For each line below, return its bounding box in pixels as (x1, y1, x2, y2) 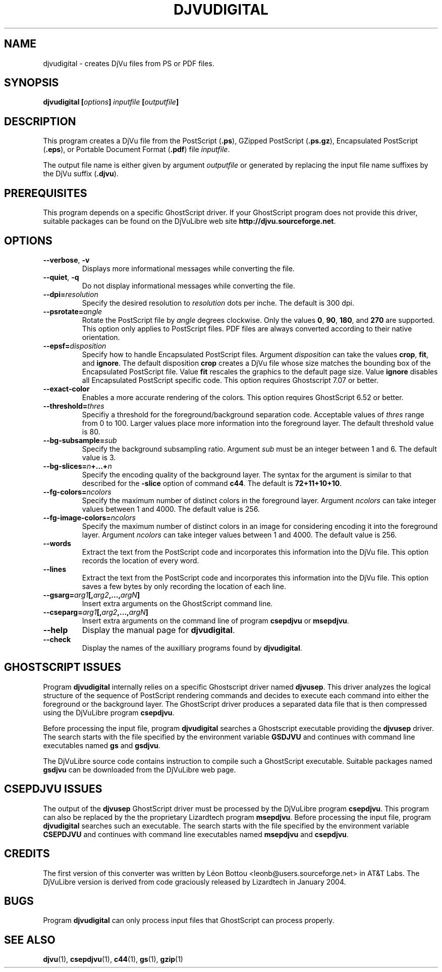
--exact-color (43, 384, 90, 393)
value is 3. (82, 453, 116, 462)
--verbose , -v (43, 255, 90, 264)
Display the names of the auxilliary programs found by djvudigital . (82, 643, 302, 652)
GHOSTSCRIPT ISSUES (4, 661, 121, 674)
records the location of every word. (82, 556, 199, 565)
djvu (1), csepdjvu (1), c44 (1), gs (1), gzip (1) (43, 955, 183, 964)
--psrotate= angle (43, 307, 102, 316)
